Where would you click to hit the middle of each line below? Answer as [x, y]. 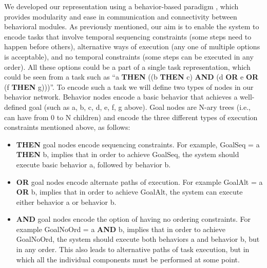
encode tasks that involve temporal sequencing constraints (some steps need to [128, 36]
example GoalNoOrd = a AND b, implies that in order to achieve [121, 229]
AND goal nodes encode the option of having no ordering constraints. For [133, 219]
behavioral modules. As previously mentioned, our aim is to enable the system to [132, 26]
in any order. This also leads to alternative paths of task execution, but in [133, 249]
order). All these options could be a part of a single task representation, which [127, 66]
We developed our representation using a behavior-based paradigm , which [121, 6]
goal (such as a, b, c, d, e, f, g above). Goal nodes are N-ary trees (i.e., [140, 107]
